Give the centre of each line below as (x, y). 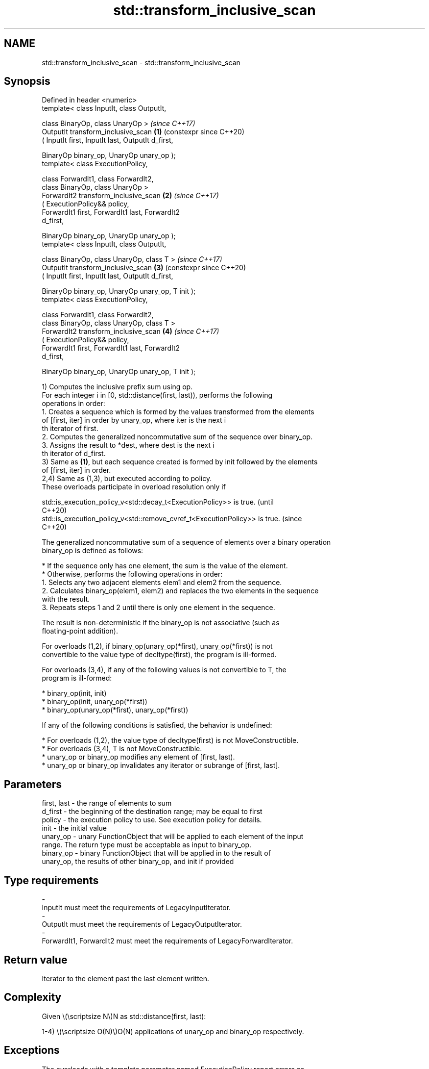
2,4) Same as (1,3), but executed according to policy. (127, 479)
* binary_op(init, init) (74, 693)
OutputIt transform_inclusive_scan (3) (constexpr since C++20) (144, 268)
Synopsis (27, 81)
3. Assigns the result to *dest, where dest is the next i (128, 445)
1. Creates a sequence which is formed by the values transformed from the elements (178, 412)
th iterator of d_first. (74, 454)
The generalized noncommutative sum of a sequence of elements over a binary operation (186, 542)
